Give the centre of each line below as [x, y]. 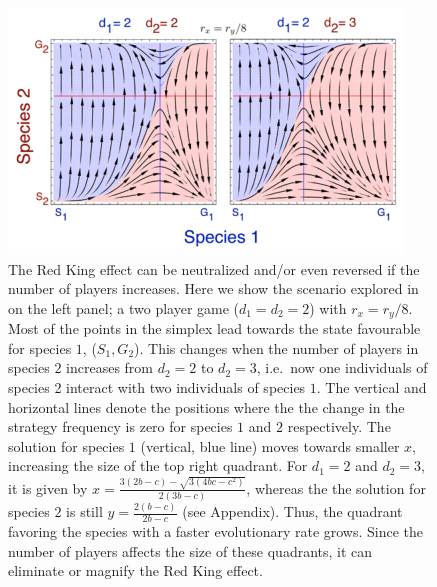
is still [84, 511]
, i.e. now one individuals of [342, 367]
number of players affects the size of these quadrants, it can [190, 550]
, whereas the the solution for [336, 487]
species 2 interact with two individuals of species [157, 387]
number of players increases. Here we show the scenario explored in [213, 288]
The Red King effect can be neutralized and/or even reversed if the [214, 268]
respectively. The [339, 426]
